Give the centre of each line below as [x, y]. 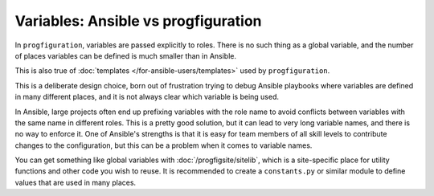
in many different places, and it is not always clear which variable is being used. [147, 97]
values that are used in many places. [76, 182]
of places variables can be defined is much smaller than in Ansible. [126, 55]
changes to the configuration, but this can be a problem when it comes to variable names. [164, 145]
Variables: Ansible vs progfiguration [138, 21]
